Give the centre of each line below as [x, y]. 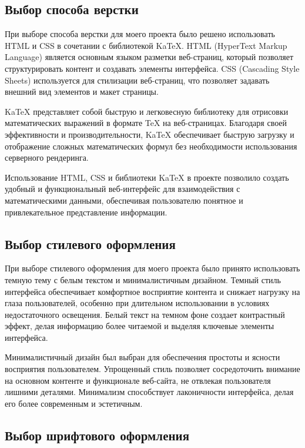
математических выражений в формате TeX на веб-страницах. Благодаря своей [146, 123]
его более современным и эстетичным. [74, 403]
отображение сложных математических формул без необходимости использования [151, 146]
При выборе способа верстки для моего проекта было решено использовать [140, 34]
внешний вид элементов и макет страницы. [82, 92]
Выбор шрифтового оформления [97, 435]
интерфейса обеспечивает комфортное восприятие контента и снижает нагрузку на [152, 291]
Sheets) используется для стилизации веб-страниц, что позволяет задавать [137, 80]
